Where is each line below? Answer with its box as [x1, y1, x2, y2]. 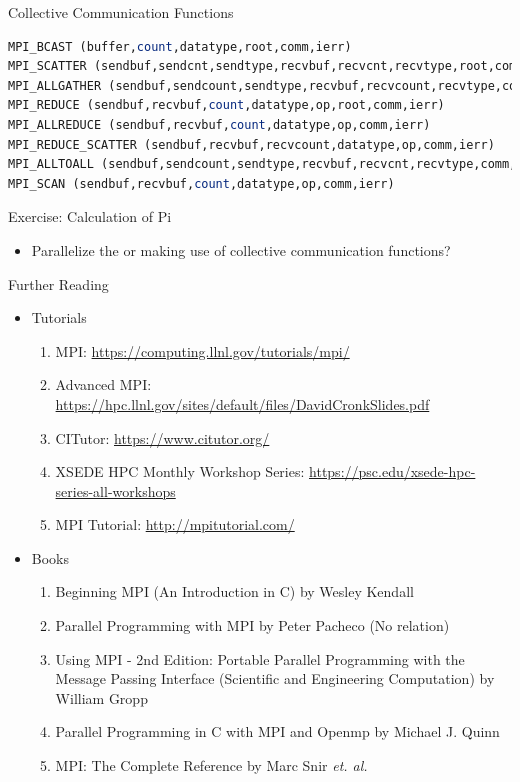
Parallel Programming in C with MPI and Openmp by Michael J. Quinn [55, 721, 500, 742]
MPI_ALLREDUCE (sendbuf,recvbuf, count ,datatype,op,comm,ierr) [8, 117, 431, 132]
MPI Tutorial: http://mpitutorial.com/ [55, 514, 295, 535]
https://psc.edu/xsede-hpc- [309, 461, 476, 482]
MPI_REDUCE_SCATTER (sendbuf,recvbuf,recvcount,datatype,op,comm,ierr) [8, 137, 495, 152]
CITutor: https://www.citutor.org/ [55, 427, 270, 448]
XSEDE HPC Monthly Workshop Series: [55, 461, 305, 482]
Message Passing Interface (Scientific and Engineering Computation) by [55, 668, 495, 689]
